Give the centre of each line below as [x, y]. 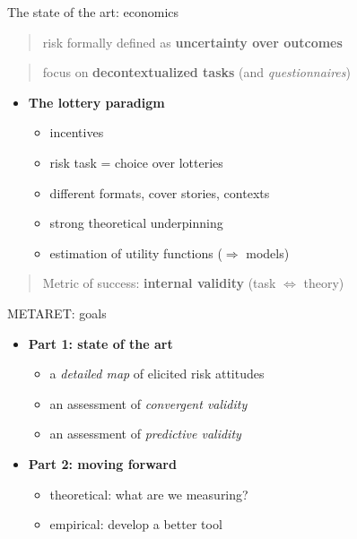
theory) [324, 283]
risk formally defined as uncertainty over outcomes [192, 42]
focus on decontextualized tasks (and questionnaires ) [196, 72]
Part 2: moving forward [102, 463]
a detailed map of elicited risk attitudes [157, 374]
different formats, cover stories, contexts [160, 192]
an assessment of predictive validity [145, 434]
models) [268, 252]
